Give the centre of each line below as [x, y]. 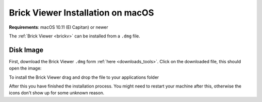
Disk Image [26, 50]
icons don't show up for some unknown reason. [57, 93]
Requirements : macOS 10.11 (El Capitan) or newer [59, 27]
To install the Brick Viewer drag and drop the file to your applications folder [84, 77]
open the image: [25, 68]
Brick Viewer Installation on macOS [82, 13]
